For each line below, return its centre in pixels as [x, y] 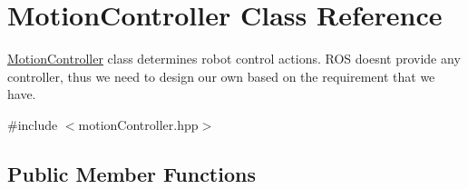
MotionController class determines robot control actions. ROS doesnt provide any [234, 59]
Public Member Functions [132, 173]
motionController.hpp [138, 124]
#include [33, 124]
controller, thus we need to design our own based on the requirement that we [221, 76]
